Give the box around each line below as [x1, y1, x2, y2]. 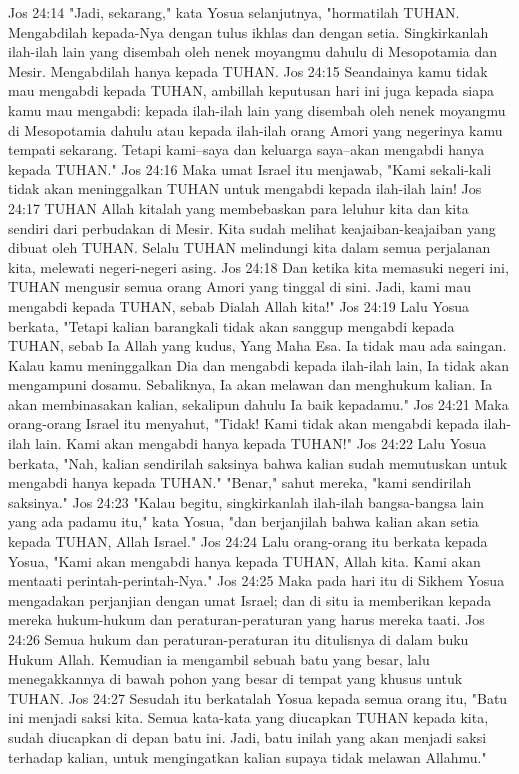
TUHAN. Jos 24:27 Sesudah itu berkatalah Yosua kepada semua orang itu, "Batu [8, 687, 508, 708]
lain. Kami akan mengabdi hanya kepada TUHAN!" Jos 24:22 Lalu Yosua [35, 433, 487, 454]
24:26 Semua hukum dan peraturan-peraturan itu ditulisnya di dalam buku [8, 629, 469, 649]
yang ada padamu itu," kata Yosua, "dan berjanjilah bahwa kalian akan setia [8, 511, 479, 532]
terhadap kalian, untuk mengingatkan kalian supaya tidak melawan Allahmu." [8, 746, 487, 767]
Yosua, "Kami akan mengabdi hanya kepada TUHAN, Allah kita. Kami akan [8, 550, 481, 571]
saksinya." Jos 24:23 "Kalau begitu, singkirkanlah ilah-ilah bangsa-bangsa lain [8, 491, 484, 512]
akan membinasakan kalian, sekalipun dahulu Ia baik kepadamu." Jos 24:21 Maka [8, 393, 509, 414]
